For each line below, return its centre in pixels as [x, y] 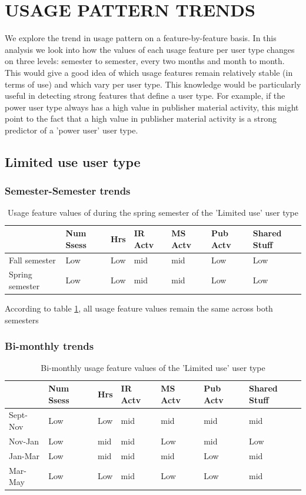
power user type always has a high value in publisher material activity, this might [152, 107]
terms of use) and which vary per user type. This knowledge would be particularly [153, 84]
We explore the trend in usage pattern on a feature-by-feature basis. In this [141, 38]
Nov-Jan [24, 441]
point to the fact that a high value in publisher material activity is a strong [141, 118]
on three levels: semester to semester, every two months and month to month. [145, 61]
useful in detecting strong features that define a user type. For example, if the [145, 96]
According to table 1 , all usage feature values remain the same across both [139, 308]
